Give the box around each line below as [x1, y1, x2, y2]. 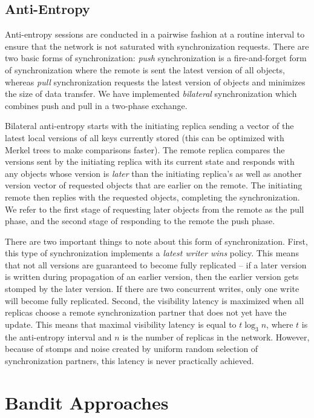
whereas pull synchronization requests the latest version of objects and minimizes [5, 75, 306, 88]
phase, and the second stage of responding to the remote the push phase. [5, 214, 275, 227]
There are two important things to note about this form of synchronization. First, [5, 234, 308, 247]
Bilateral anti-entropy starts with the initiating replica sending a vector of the [5, 119, 294, 132]
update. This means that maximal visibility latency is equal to [5, 317, 237, 330]
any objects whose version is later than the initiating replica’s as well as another [5, 167, 302, 179]
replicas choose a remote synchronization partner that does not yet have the [5, 306, 287, 319]
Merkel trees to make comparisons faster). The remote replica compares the [5, 143, 285, 156]
